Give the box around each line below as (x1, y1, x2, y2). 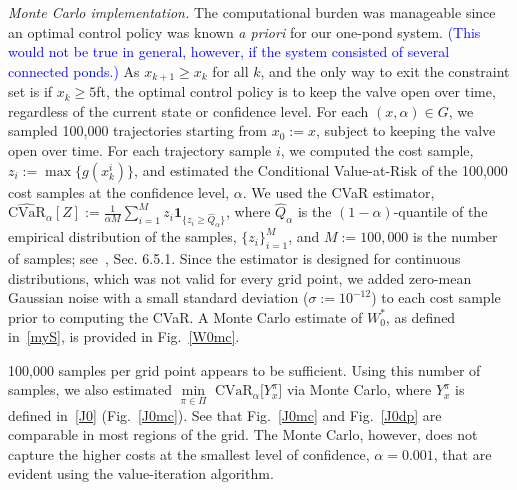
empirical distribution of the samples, (8, 226, 237, 247)
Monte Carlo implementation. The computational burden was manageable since (8, 2, 496, 22)
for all (212, 60, 249, 81)
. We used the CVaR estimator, (242, 181, 435, 202)
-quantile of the (393, 201, 488, 222)
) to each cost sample (371, 287, 501, 308)
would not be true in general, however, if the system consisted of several (8, 41, 450, 62)
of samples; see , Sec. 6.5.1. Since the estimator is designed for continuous (8, 247, 461, 268)
